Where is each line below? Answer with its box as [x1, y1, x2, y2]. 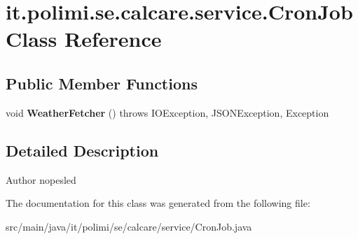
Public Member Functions [6, 72, 198, 94]
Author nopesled [6, 172, 76, 187]
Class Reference [6, 24, 162, 53]
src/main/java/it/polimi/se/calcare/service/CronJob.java [6, 219, 252, 233]
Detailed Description [6, 139, 159, 161]
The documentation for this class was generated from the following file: [6, 196, 310, 210]
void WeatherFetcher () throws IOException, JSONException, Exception [6, 105, 329, 119]
